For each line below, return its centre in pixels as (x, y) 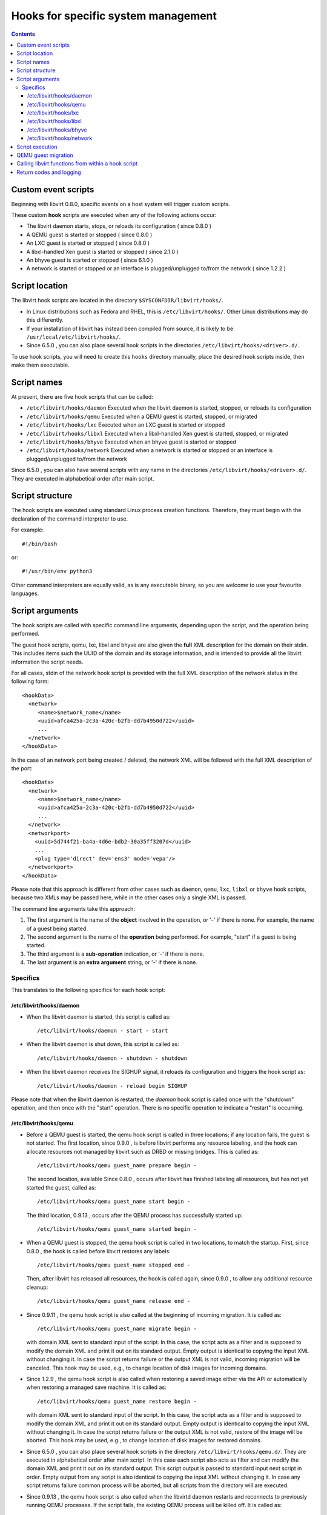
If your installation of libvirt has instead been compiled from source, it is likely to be (130, 328)
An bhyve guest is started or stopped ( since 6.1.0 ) (90, 260)
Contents (23, 34)
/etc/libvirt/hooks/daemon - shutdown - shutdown (112, 1058)
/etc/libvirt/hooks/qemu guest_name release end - (114, 1301)
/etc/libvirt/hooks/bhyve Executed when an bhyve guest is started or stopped (131, 442)
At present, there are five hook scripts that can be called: (82, 396)
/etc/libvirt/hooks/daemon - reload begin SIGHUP (112, 1086)
